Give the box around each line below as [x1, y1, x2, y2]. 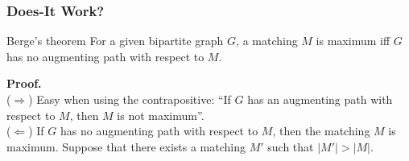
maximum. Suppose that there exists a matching [6, 138, 246, 155]
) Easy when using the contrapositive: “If [28, 91, 231, 107]
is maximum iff [316, 32, 390, 49]
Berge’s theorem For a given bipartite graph [6, 32, 224, 49]
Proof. [6, 75, 42, 92]
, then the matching [272, 122, 370, 139]
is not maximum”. [117, 106, 204, 123]
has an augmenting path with [247, 91, 393, 107]
